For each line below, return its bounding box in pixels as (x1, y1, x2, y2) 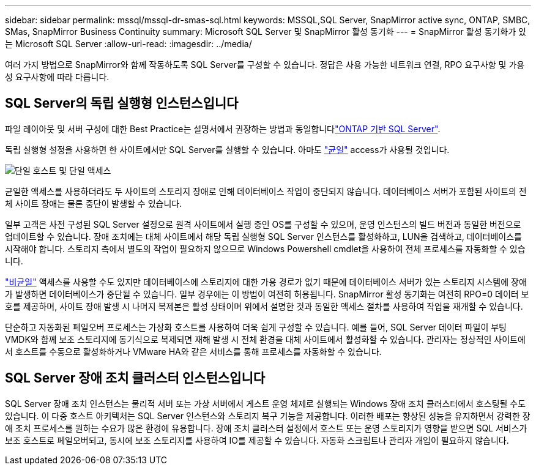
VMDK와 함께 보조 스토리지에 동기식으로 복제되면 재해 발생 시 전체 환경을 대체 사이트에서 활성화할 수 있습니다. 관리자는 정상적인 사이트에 (5, 334, 526, 345)
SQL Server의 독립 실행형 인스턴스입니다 (5, 95, 239, 111)
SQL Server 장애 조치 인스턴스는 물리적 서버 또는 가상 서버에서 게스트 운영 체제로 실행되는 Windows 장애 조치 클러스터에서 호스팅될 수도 (5, 398, 526, 409)
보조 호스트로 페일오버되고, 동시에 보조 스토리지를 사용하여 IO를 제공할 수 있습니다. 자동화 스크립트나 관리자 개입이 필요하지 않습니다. (5, 435, 509, 446)
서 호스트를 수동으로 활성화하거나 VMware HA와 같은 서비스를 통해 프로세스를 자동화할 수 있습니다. (5, 346, 382, 357)
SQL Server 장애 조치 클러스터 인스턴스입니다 (5, 370, 266, 386)
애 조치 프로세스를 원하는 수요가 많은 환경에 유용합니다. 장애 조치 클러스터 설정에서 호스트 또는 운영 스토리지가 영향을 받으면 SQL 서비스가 (5, 422, 527, 433)
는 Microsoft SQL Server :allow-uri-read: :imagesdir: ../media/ (5, 39, 252, 49)
